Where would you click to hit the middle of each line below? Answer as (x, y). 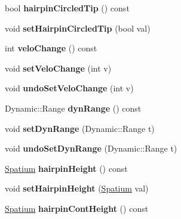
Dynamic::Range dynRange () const (73, 108)
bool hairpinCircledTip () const (67, 8)
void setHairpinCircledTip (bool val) (78, 28)
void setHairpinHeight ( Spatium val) (77, 188)
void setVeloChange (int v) (58, 68)
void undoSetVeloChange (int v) (69, 88)
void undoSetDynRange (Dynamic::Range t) (91, 148)
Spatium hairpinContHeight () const (77, 208)
